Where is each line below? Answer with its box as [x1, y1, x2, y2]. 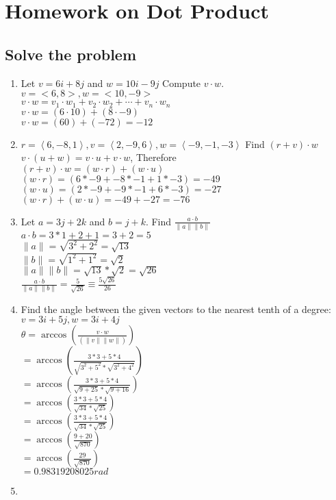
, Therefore [130, 150, 177, 164]
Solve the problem [5, 43, 137, 64]
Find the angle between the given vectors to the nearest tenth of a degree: [21, 301, 331, 316]
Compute [162, 75, 201, 90]
